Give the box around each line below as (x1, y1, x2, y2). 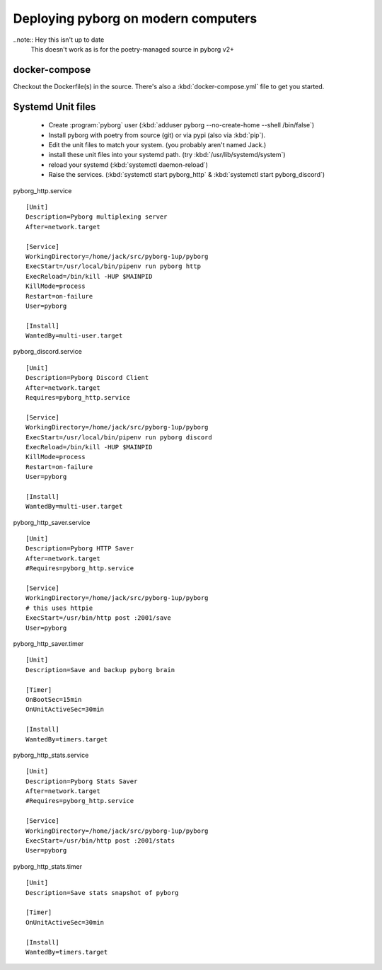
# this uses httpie (25, 604, 93, 612)
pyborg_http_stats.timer (13, 862, 83, 870)
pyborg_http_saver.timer (13, 640, 84, 647)
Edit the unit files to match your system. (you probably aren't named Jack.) (48, 141, 267, 149)
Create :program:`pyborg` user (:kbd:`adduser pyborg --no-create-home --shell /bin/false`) (48, 121, 315, 129)
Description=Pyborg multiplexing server (25, 213, 168, 221)
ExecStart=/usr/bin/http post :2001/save (25, 614, 171, 622)
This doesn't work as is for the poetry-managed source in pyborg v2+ (30, 45, 235, 53)
